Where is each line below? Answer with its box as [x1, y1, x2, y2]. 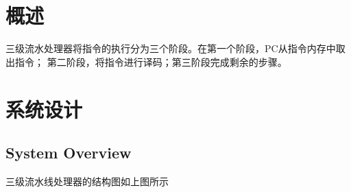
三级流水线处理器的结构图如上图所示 [5, 173, 169, 188]
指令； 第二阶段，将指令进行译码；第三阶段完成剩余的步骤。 [14, 54, 287, 69]
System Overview [5, 142, 132, 163]
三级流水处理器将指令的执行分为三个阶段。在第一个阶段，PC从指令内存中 [5, 41, 336, 56]
